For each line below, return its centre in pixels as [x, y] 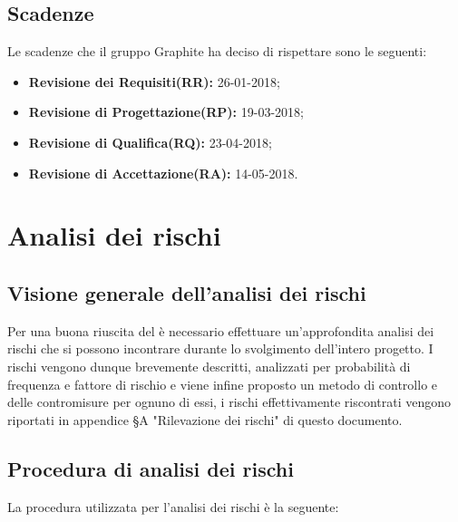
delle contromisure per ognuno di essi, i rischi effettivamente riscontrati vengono [229, 402]
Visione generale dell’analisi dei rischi [187, 292]
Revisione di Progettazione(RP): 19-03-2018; [166, 112]
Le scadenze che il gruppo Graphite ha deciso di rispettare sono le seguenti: [217, 51]
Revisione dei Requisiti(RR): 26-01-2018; [154, 81]
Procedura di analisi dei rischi [151, 468]
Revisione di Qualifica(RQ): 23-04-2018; [150, 142]
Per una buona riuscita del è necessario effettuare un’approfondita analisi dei [221, 330]
